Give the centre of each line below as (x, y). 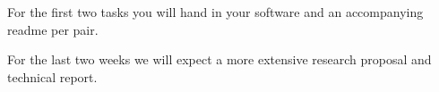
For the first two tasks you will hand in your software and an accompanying (215, 12)
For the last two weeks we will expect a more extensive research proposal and (219, 59)
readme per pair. (53, 29)
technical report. (52, 76)
